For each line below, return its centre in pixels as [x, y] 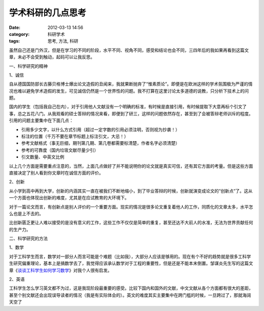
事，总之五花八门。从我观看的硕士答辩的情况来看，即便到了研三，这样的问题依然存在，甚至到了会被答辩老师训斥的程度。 [131, 113]
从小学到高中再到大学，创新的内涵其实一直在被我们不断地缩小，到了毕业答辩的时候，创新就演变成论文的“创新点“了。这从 [131, 191]
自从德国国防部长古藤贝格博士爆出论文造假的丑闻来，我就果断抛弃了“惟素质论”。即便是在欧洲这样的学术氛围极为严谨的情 [131, 84]
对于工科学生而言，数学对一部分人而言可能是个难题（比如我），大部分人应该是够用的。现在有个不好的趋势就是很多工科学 [130, 256]
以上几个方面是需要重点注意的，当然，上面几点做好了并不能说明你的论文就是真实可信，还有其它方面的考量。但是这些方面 [131, 166]
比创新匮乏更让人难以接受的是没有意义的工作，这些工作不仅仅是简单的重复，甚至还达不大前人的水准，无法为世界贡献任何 [131, 223]
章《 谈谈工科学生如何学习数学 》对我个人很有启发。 [60, 270]
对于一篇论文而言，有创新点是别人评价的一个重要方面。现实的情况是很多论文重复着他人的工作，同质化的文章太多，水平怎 [131, 207]
